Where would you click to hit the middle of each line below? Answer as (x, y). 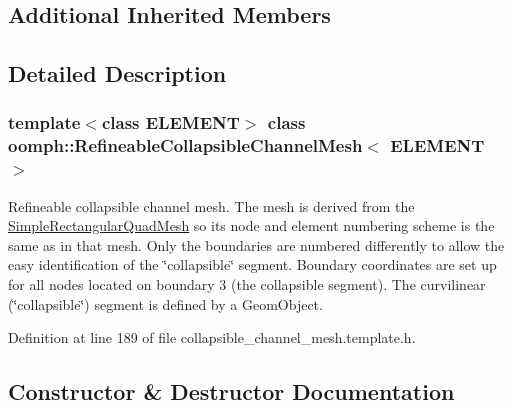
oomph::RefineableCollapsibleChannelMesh (185, 145)
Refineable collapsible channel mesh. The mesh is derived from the (211, 205)
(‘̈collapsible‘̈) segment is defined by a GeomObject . (165, 303)
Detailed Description (117, 73)
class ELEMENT (170, 122)
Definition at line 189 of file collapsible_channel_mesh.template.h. (212, 337)
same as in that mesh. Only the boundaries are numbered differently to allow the (256, 244)
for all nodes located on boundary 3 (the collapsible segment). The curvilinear (247, 284)
